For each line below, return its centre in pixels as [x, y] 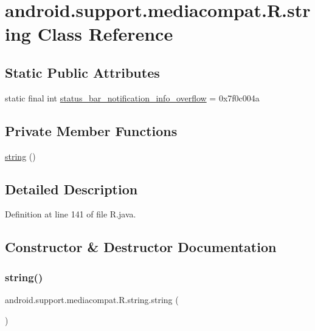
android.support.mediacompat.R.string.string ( [92, 299]
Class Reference [105, 34]
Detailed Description [71, 189]
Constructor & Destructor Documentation [141, 247]
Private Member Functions [91, 130]
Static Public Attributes [82, 72]
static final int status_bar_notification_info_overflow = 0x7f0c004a [132, 97]
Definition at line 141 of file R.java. [71, 214]
